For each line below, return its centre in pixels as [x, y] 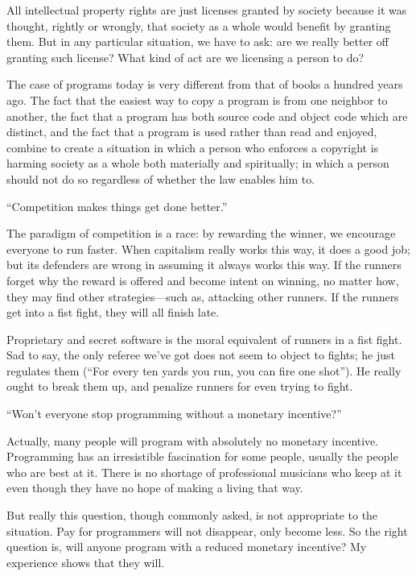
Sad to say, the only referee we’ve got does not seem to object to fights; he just [201, 355]
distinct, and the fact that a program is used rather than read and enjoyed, [192, 132]
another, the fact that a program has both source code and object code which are [207, 116]
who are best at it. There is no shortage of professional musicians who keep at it [204, 472]
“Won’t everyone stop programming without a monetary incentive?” [174, 414]
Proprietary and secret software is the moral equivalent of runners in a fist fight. [204, 339]
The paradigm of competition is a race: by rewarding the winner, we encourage [201, 233]
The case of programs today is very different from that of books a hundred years [205, 84]
